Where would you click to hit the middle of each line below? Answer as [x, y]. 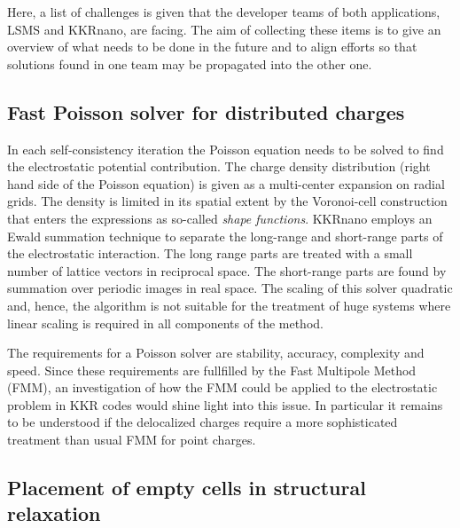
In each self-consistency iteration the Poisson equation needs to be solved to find [226, 149]
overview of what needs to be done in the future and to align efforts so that [212, 47]
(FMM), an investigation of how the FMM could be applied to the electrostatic [222, 387]
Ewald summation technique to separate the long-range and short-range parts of [225, 236]
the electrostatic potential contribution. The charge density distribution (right [219, 166]
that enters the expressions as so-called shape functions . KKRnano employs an [220, 218]
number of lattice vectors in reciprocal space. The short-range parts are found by [227, 270]
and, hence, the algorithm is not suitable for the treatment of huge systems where [229, 305]
